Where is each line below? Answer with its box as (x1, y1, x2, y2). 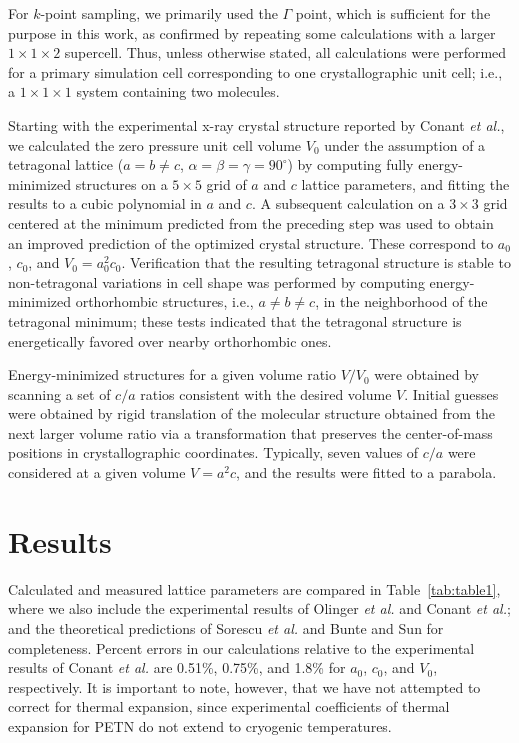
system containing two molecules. (76, 81, 280, 102)
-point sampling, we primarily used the (40, 3, 278, 23)
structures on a (75, 173, 168, 194)
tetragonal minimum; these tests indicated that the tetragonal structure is (8, 310, 462, 331)
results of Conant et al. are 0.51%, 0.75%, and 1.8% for (8, 657, 346, 678)
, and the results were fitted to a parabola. (236, 462, 497, 483)
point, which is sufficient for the (295, 3, 491, 23)
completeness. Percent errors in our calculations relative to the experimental (8, 637, 475, 658)
